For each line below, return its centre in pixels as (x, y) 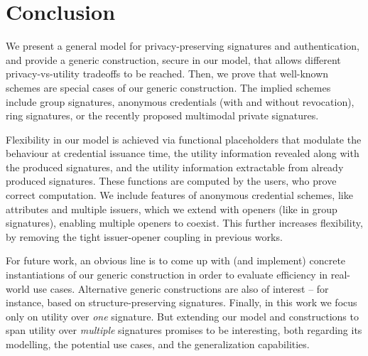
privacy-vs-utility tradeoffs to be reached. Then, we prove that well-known (167, 74)
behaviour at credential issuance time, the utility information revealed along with (183, 153)
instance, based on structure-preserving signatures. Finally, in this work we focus (182, 302)
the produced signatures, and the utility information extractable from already (175, 167)
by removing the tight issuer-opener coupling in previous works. (144, 236)
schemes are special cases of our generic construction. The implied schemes (168, 87)
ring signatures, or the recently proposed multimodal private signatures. (162, 115)
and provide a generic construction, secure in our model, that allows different (173, 59)
